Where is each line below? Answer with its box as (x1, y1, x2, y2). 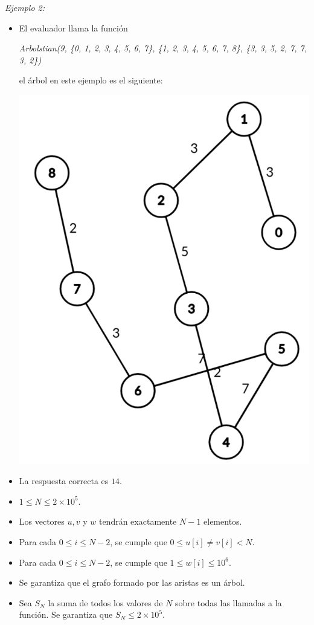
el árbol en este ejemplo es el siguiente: (19, 74, 163, 86)
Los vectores (19, 515, 65, 528)
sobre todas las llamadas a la (175, 596, 282, 609)
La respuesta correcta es (19, 474, 109, 487)
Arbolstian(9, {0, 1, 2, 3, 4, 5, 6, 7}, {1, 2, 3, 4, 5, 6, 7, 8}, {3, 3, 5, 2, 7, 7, (19, 42, 307, 54)
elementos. (203, 515, 242, 528)
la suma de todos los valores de (48, 596, 163, 609)
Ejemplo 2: (5, 1, 45, 13)
